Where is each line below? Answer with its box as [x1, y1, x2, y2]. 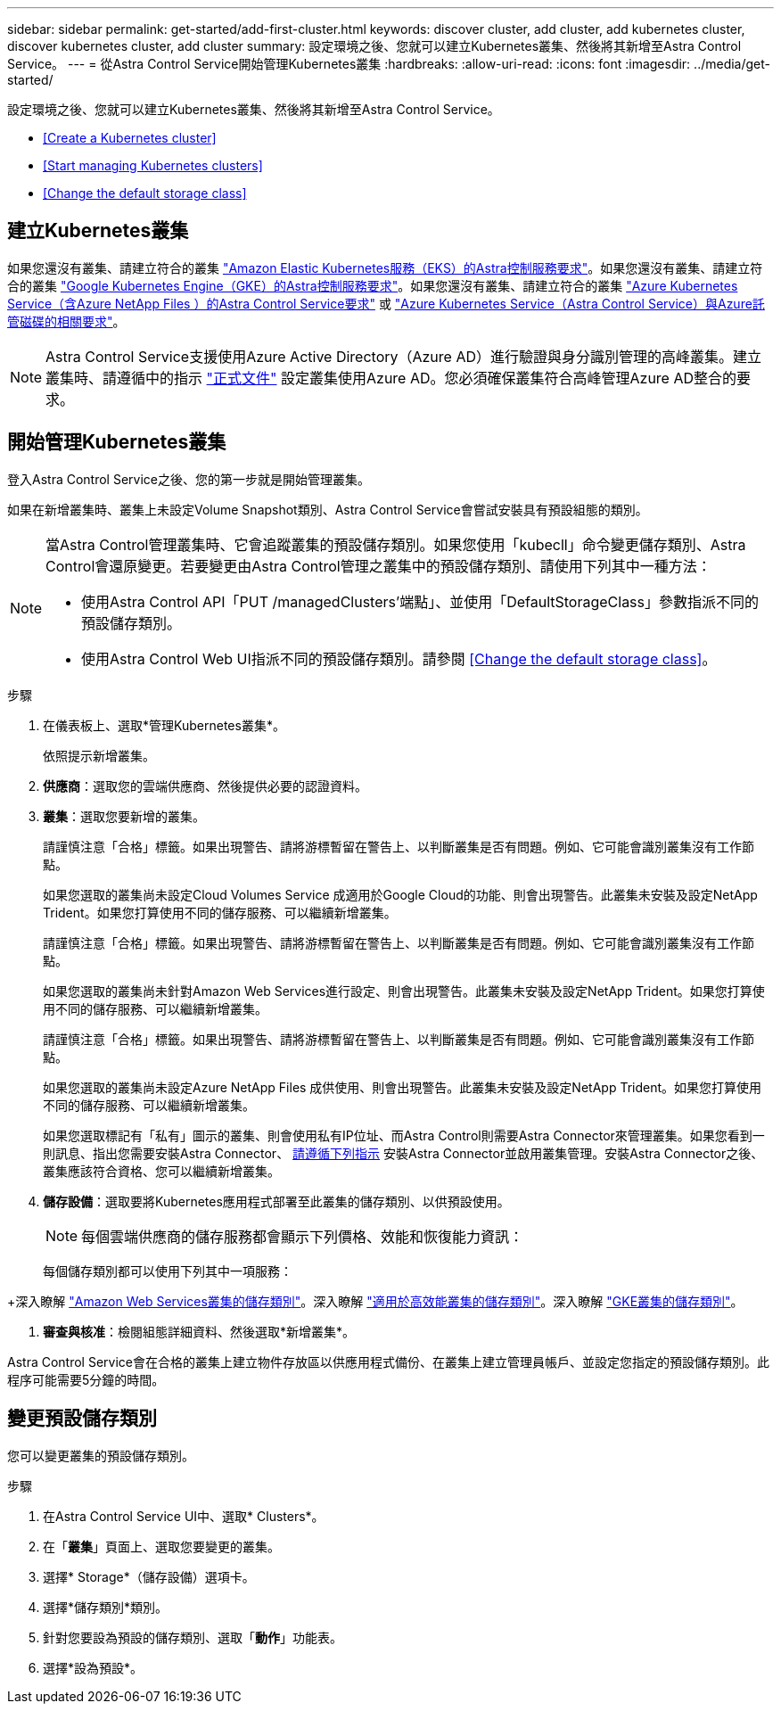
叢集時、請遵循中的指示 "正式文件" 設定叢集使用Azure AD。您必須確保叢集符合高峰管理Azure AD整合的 [45, 368, 737, 387]
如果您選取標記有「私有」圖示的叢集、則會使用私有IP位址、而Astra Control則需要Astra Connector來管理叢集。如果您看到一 [43, 1127, 765, 1143]
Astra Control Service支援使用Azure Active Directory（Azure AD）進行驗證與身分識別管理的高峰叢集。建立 [45, 347, 762, 366]
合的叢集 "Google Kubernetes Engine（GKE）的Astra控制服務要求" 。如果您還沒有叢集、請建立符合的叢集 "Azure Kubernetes [7, 277, 738, 293]
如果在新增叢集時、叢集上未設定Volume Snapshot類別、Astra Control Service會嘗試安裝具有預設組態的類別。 [7, 501, 648, 517]
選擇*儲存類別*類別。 [43, 1599, 169, 1615]
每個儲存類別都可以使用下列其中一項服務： [43, 1263, 292, 1279]
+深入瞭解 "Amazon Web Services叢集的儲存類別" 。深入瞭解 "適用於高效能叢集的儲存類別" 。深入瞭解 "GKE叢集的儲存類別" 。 [7, 1293, 744, 1309]
